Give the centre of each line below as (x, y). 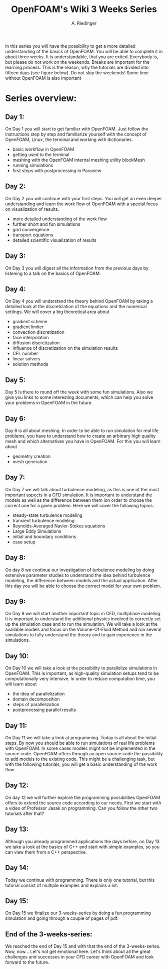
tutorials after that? (24, 813)
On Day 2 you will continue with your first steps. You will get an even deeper (84, 198)
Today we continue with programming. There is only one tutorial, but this (80, 880)
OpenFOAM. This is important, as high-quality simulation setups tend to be (82, 673)
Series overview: (41, 98)
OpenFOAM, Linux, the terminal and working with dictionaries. (69, 140)
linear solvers (26, 359)
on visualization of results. (32, 209)
